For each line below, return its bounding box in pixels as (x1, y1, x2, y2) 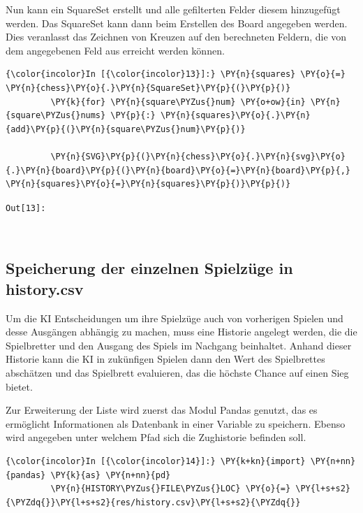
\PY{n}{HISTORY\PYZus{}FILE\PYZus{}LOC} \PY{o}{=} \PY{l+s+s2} (50, 484, 350, 494)
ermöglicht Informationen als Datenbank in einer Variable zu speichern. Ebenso (6, 416, 346, 431)
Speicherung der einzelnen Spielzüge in (6, 257, 293, 279)
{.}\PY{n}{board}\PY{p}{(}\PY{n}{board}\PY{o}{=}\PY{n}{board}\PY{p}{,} (6, 165, 350, 175)
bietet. (6, 379, 33, 393)
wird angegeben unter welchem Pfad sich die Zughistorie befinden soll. (6, 430, 306, 445)
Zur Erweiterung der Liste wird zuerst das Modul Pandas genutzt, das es (6, 403, 318, 417)
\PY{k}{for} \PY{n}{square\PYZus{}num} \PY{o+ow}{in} (50, 96, 306, 107)
